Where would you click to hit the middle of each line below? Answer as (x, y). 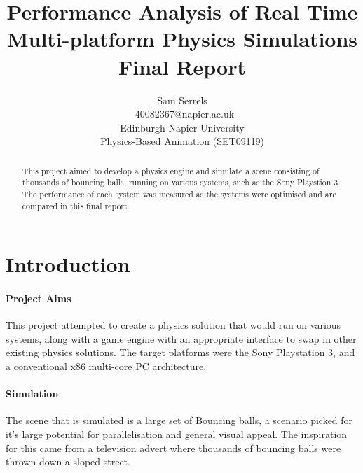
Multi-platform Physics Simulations (182, 39)
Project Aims (39, 298)
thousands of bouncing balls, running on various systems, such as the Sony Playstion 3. (181, 182)
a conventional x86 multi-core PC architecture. (106, 366)
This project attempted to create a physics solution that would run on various (173, 325)
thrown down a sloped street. (68, 461)
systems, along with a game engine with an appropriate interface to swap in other (181, 338)
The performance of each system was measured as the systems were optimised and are (179, 193)
